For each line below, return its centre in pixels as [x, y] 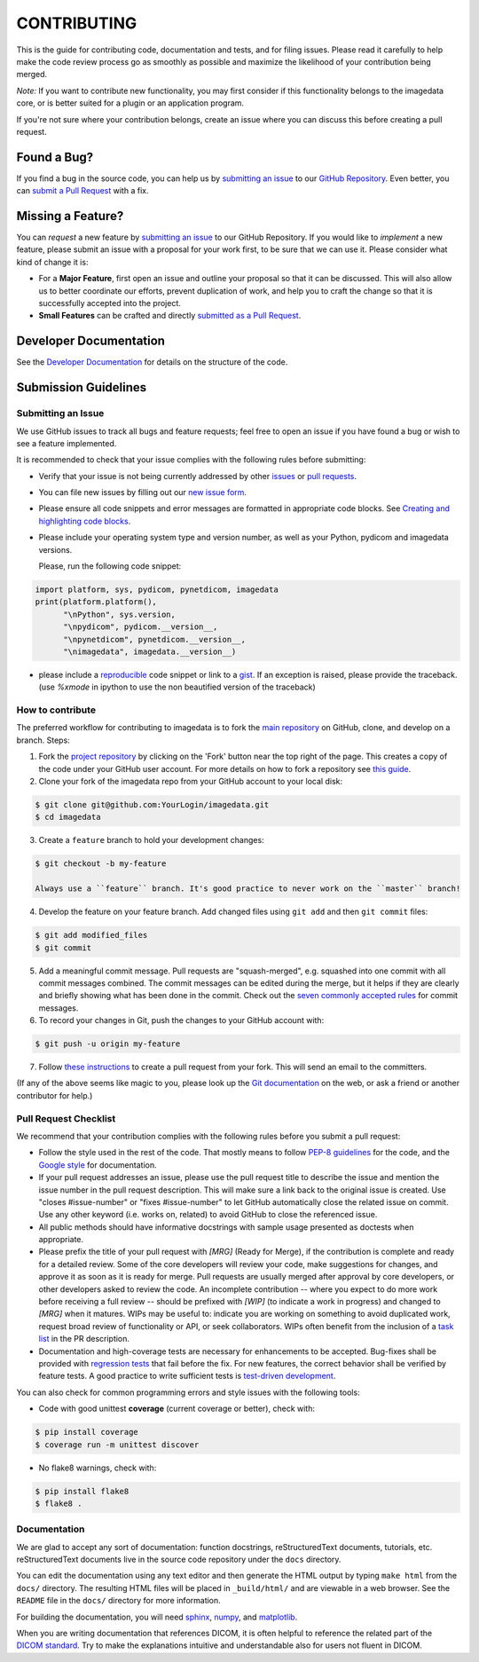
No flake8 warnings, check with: [98, 1468]
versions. [55, 549]
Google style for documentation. [98, 1165]
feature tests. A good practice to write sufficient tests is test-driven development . [187, 1376]
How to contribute [56, 710]
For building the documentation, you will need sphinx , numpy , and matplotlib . [157, 1617]
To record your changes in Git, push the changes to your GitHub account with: [181, 1020]
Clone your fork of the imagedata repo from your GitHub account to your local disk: [191, 782]
